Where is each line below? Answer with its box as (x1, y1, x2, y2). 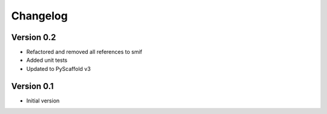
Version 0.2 (11, 32, 56, 42)
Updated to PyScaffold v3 (26, 65, 91, 72)
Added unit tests (26, 56, 68, 64)
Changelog (11, 9, 68, 22)
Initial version (26, 97, 60, 104)
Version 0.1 (11, 81, 54, 91)
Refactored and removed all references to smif (26, 49, 142, 56)
